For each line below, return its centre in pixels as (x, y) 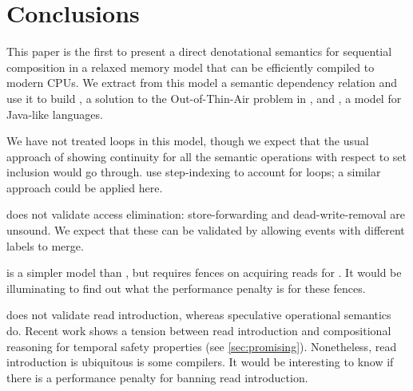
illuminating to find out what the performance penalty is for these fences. (186, 288)
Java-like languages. (55, 114)
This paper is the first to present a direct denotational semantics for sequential (199, 51)
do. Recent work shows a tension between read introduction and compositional (199, 331)
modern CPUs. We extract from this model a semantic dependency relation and (202, 83)
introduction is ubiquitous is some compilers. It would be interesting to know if (200, 362)
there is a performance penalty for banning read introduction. (157, 377)
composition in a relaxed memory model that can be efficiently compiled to (191, 67)
